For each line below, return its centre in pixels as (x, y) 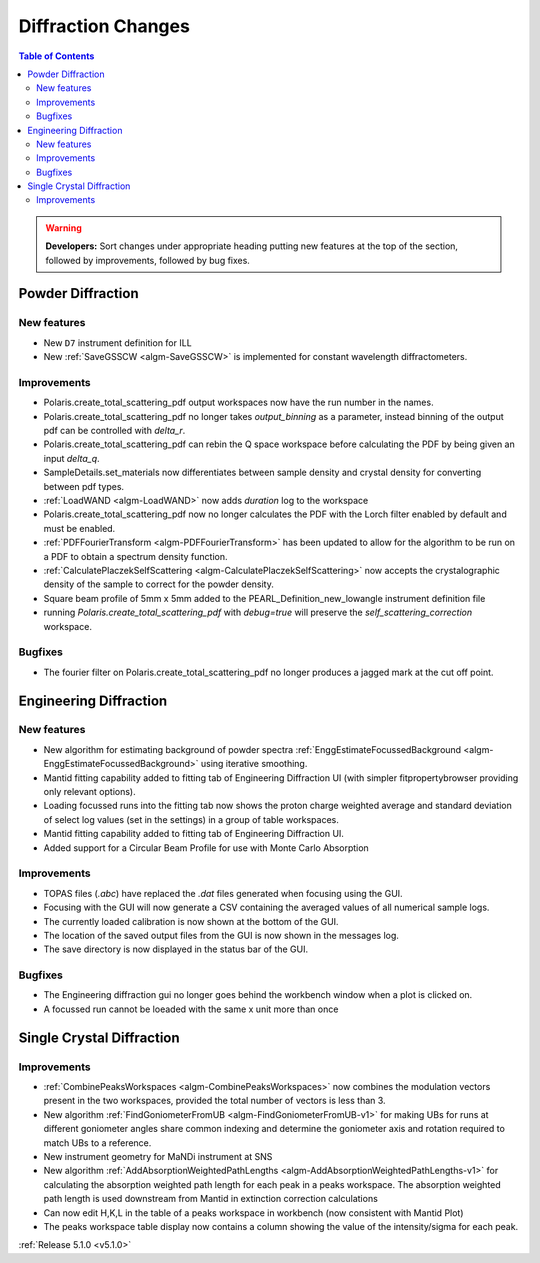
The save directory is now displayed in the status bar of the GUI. (176, 949)
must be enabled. (79, 528)
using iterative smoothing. (254, 764)
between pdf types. (84, 486)
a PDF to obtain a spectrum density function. (135, 556)
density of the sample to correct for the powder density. (158, 584)
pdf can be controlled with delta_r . (114, 431)
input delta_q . (71, 458)
